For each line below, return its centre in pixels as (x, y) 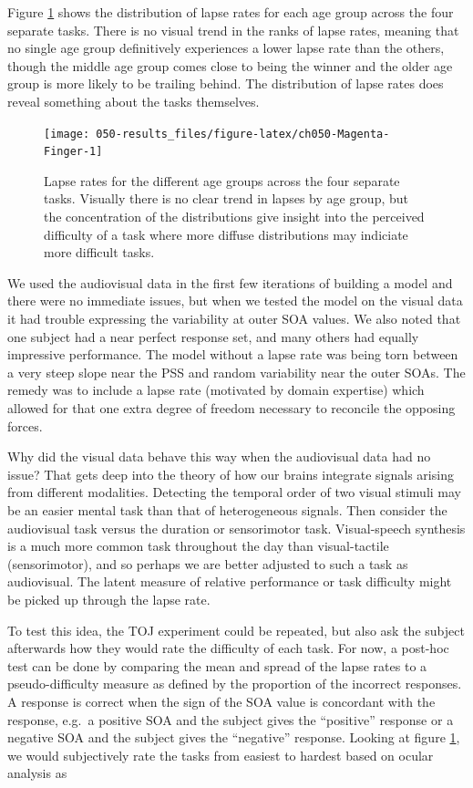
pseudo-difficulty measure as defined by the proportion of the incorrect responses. (235, 684)
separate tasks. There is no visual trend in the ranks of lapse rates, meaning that (233, 30)
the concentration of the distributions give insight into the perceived (234, 217)
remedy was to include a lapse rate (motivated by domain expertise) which (216, 390)
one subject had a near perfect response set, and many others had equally (213, 336)
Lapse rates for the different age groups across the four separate (222, 180)
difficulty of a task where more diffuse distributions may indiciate (226, 234)
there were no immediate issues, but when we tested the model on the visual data (235, 301)
